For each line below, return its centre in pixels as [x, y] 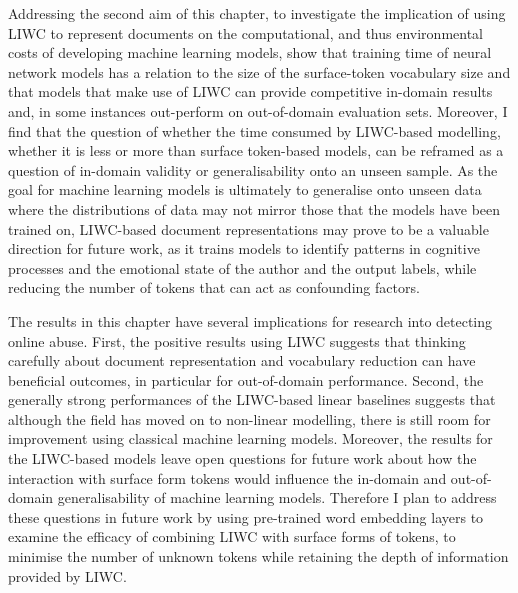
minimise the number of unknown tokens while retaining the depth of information [258, 556]
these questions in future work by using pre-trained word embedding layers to [246, 516]
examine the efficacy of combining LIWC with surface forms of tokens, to [232, 536]
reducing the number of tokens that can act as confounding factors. [214, 287]
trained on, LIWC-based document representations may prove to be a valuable [248, 228]
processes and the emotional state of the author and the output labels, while [242, 267]
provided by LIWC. [67, 575]
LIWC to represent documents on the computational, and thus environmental [245, 32]
